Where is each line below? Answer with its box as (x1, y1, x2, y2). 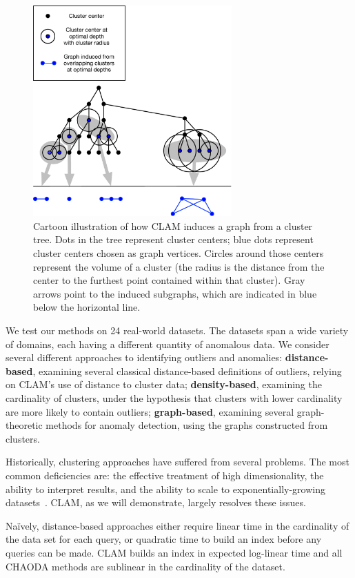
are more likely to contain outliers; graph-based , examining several (6, 404, 294, 418)
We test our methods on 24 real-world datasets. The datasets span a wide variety (6, 323, 349, 338)
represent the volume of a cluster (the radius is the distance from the (33, 259, 325, 273)
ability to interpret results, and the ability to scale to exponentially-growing (6, 481, 325, 496)
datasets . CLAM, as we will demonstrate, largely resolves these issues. (6, 495, 306, 510)
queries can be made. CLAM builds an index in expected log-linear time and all (6, 545, 343, 559)
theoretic (6, 418, 43, 432)
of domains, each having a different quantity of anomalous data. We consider (6, 336, 329, 351)
